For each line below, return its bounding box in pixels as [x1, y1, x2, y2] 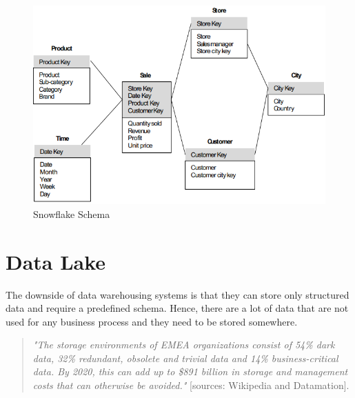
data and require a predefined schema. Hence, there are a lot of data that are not [6, 301, 349, 315]
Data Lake [6, 247, 106, 275]
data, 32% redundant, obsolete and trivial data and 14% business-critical [32, 350, 338, 365]
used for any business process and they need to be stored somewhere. [6, 314, 298, 328]
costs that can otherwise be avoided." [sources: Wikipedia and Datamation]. [32, 378, 349, 392]
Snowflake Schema [33, 206, 110, 221]
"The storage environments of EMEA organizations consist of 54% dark [32, 337, 335, 352]
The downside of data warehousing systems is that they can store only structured [6, 287, 349, 301]
